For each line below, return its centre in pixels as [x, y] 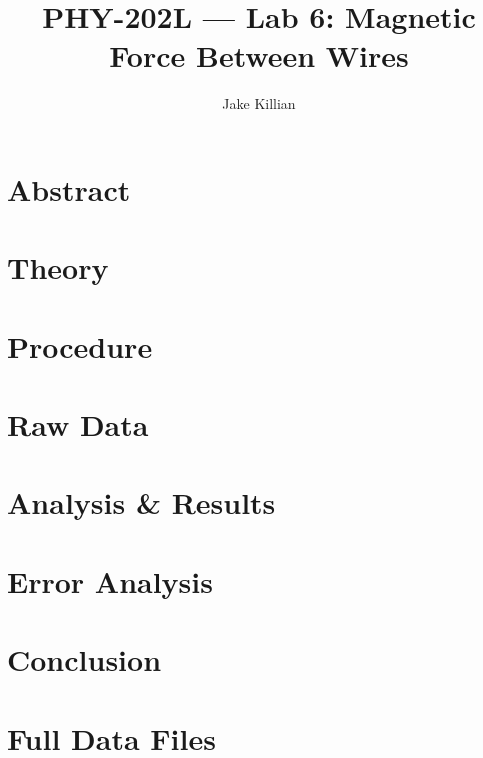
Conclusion [84, 659]
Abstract [69, 188]
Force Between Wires [259, 55]
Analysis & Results [141, 502]
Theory [58, 267]
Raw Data [78, 424]
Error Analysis [110, 580]
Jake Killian [259, 103]
